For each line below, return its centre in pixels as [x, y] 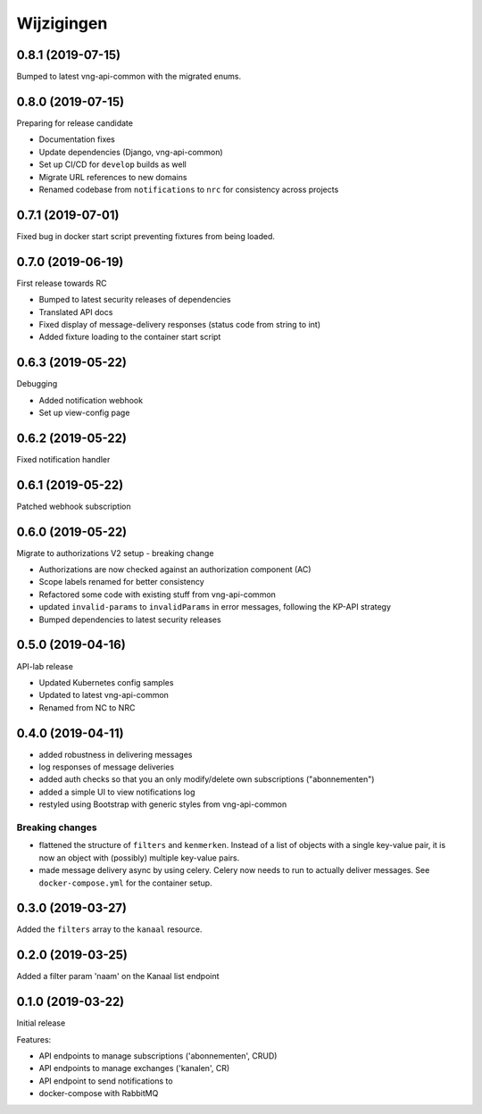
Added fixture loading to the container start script [130, 337]
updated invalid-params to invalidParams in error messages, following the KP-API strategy [215, 607]
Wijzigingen [62, 23]
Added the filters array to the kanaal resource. [109, 929]
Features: [34, 1039]
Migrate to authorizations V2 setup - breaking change [115, 553]
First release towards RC [62, 283]
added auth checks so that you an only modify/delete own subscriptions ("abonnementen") [207, 779]
